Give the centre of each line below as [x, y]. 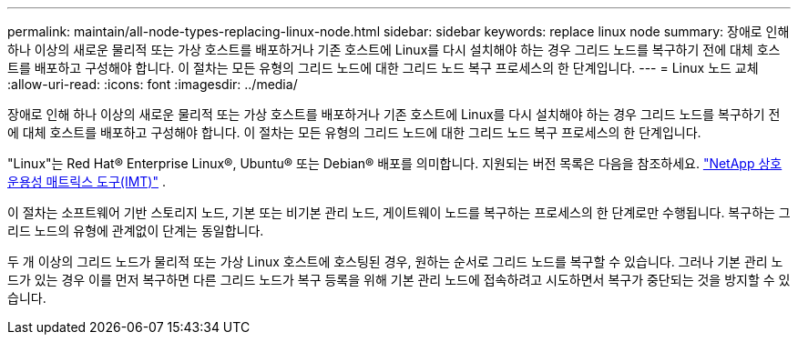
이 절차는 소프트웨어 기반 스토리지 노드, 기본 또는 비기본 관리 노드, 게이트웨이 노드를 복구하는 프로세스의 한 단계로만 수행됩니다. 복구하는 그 [399, 212]
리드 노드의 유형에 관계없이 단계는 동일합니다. [136, 231]
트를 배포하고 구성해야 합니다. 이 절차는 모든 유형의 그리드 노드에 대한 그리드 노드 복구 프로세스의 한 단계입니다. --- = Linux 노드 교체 [383, 68]
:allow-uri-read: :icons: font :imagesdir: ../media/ [153, 84]
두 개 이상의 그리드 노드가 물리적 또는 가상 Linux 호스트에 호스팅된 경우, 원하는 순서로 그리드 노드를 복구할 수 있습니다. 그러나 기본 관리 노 [395, 262]
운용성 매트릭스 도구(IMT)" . [87, 181]
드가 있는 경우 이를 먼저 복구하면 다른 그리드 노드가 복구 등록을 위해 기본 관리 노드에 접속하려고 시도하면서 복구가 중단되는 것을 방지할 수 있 [399, 280]
